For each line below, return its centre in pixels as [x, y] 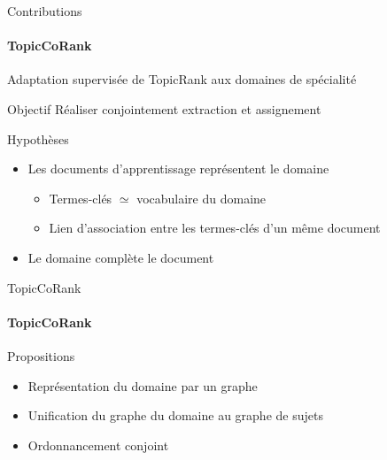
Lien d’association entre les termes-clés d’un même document [215, 228]
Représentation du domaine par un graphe [143, 385]
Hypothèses [38, 138]
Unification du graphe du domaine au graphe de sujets [175, 415]
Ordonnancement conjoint [98, 445]
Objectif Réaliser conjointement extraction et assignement [164, 108]
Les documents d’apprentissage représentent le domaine [178, 169]
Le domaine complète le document [121, 257]
